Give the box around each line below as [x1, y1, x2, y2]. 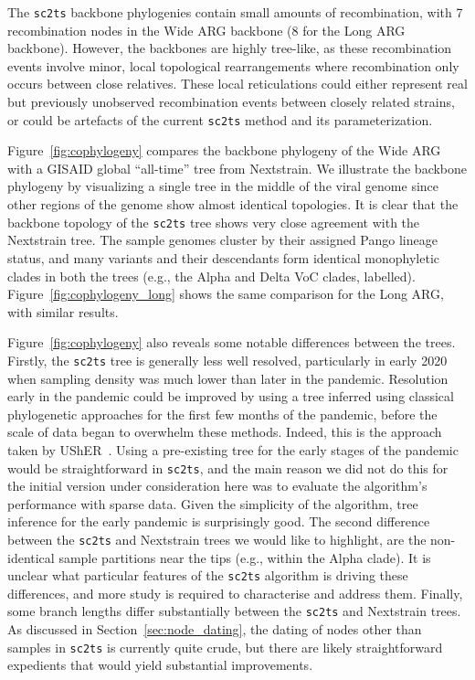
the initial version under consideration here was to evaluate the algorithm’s [7, 476, 427, 495]
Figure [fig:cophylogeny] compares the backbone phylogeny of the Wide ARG [7, 141, 441, 160]
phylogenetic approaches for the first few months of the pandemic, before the [7, 404, 438, 423]
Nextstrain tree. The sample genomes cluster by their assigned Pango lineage [7, 230, 438, 250]
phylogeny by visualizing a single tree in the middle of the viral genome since [7, 176, 439, 196]
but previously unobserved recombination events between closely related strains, [7, 92, 455, 112]
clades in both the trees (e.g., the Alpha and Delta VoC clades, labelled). [7, 266, 416, 285]
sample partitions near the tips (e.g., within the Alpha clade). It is [58, 547, 431, 567]
